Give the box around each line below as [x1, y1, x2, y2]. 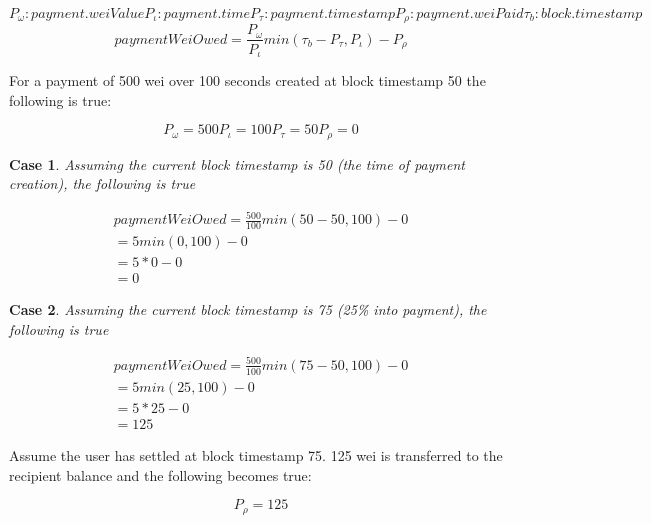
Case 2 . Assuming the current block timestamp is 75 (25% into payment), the [9, 299, 487, 320]
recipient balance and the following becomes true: [9, 464, 312, 485]
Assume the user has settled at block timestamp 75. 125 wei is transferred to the [9, 444, 503, 465]
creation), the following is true [9, 173, 196, 194]
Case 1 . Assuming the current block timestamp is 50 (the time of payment [9, 153, 465, 174]
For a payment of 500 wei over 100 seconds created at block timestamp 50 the [9, 69, 486, 90]
